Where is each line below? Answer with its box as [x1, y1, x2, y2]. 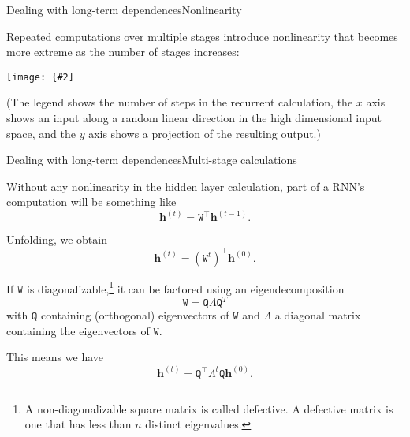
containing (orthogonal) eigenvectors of [40, 307, 229, 323]
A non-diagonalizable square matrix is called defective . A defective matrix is [24, 400, 393, 416]
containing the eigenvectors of [6, 322, 150, 338]
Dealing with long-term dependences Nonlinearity [6, 2, 242, 17]
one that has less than [24, 416, 132, 432]
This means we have [6, 349, 104, 365]
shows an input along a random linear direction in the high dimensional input [6, 110, 382, 126]
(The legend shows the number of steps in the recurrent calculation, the [6, 94, 353, 110]
